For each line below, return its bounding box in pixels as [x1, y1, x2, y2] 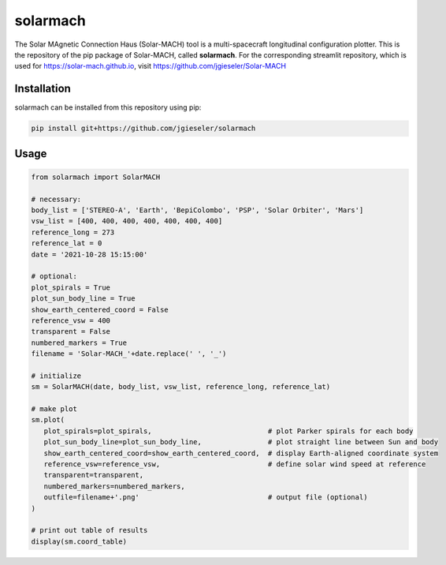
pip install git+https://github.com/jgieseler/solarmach [31, 124, 256, 133]
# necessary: [31, 194, 82, 204]
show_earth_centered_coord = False [31, 305, 169, 314]
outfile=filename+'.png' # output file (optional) [43, 493, 368, 502]
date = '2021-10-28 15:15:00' [31, 249, 148, 259]
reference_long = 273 [31, 227, 115, 237]
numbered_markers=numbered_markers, [43, 481, 185, 491]
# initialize [31, 371, 82, 380]
